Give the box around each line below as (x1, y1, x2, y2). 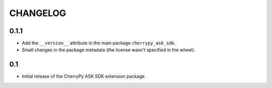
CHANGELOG (9, 8, 66, 19)
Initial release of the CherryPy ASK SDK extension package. (22, 73, 146, 79)
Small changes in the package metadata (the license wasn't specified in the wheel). (22, 47, 195, 53)
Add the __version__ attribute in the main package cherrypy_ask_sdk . (22, 40, 176, 46)
